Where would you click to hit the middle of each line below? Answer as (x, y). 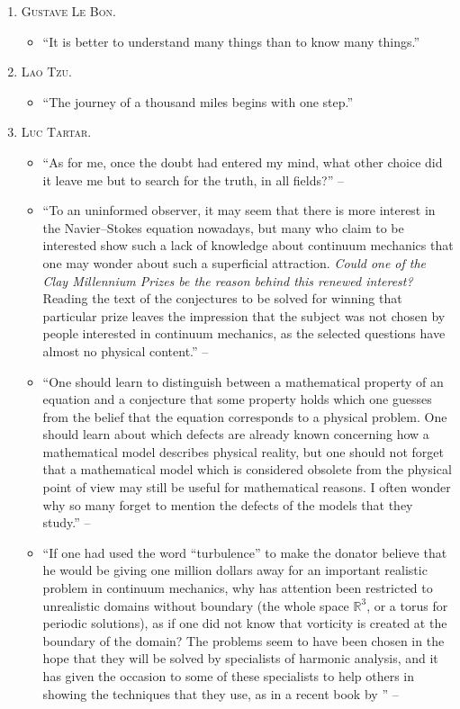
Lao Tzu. (46, 72)
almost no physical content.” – (126, 350)
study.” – (67, 522)
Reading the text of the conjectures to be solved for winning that (222, 298)
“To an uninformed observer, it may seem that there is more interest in (239, 210)
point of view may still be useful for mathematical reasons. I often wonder (247, 487)
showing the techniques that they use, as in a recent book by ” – (221, 693)
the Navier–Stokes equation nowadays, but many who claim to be (223, 227)
